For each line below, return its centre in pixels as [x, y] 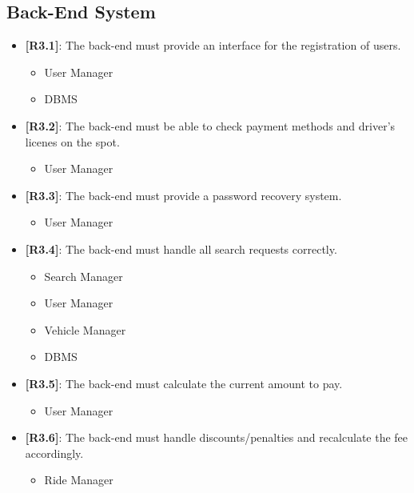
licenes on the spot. [72, 141]
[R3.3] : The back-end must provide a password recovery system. [183, 195]
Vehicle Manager [85, 329]
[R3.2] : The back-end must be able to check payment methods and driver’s [210, 125]
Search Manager [84, 276]
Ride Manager [79, 480]
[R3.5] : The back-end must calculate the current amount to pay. [184, 383]
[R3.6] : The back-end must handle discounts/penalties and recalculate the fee [217, 437]
